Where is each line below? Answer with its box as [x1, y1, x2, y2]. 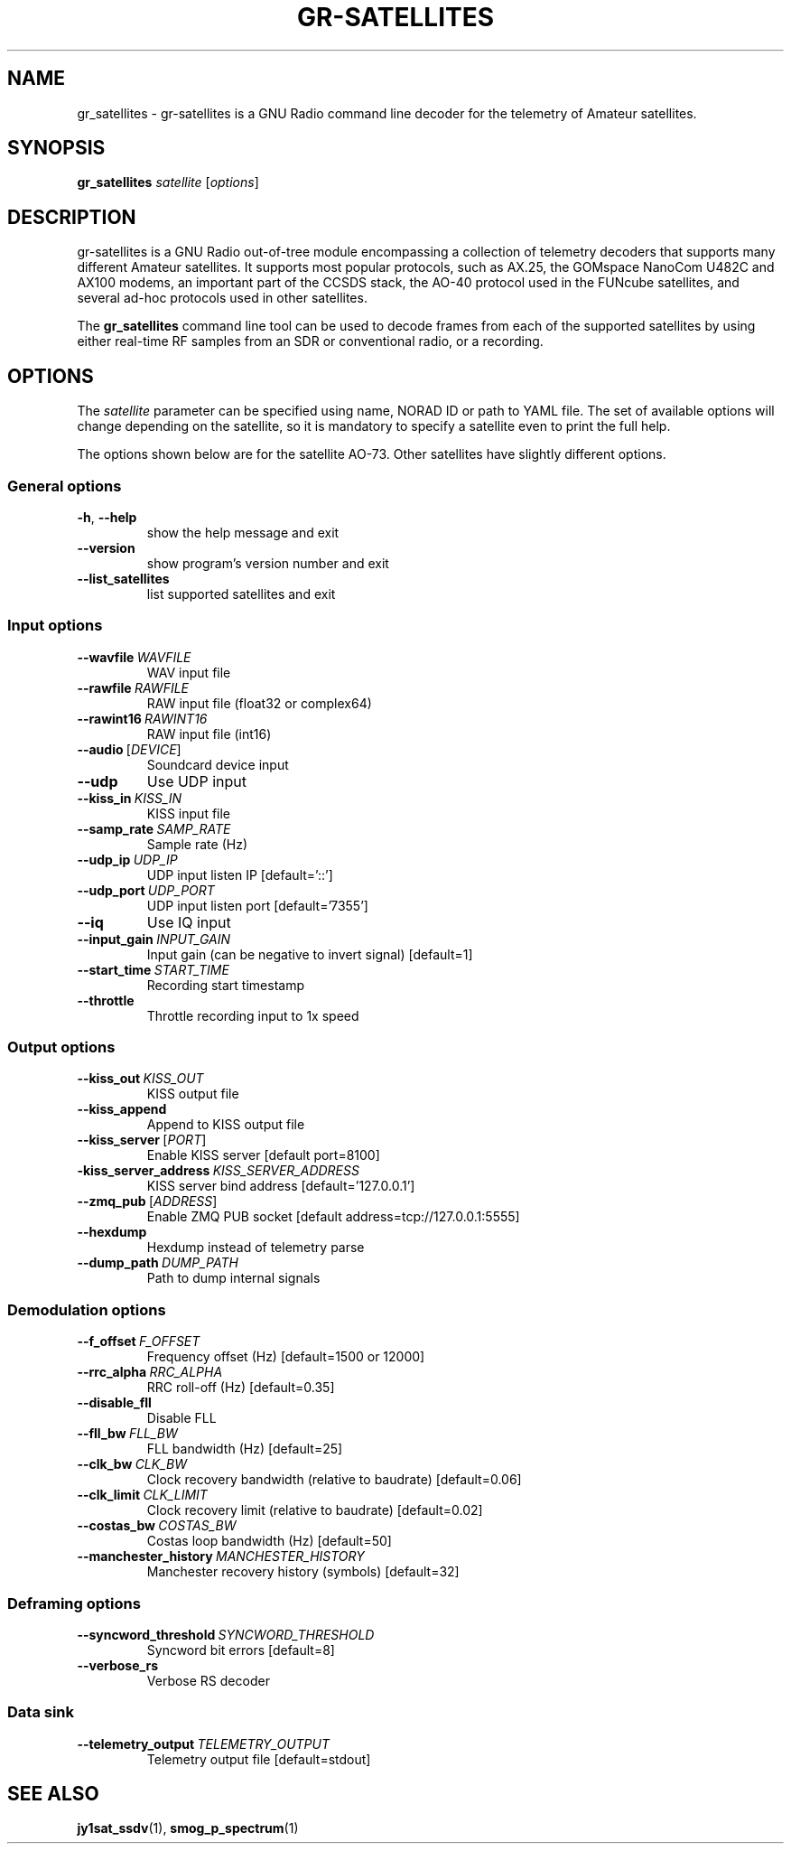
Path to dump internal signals [146, 1270, 321, 1286]
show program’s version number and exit [146, 555, 389, 571]
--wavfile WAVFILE [77, 649, 191, 665]
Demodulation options [7, 1300, 166, 1319]
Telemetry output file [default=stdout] [146, 1751, 371, 1767]
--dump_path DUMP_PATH [77, 1255, 238, 1271]
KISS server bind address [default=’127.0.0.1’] [146, 1178, 415, 1194]
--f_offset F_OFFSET [77, 1333, 200, 1350]
